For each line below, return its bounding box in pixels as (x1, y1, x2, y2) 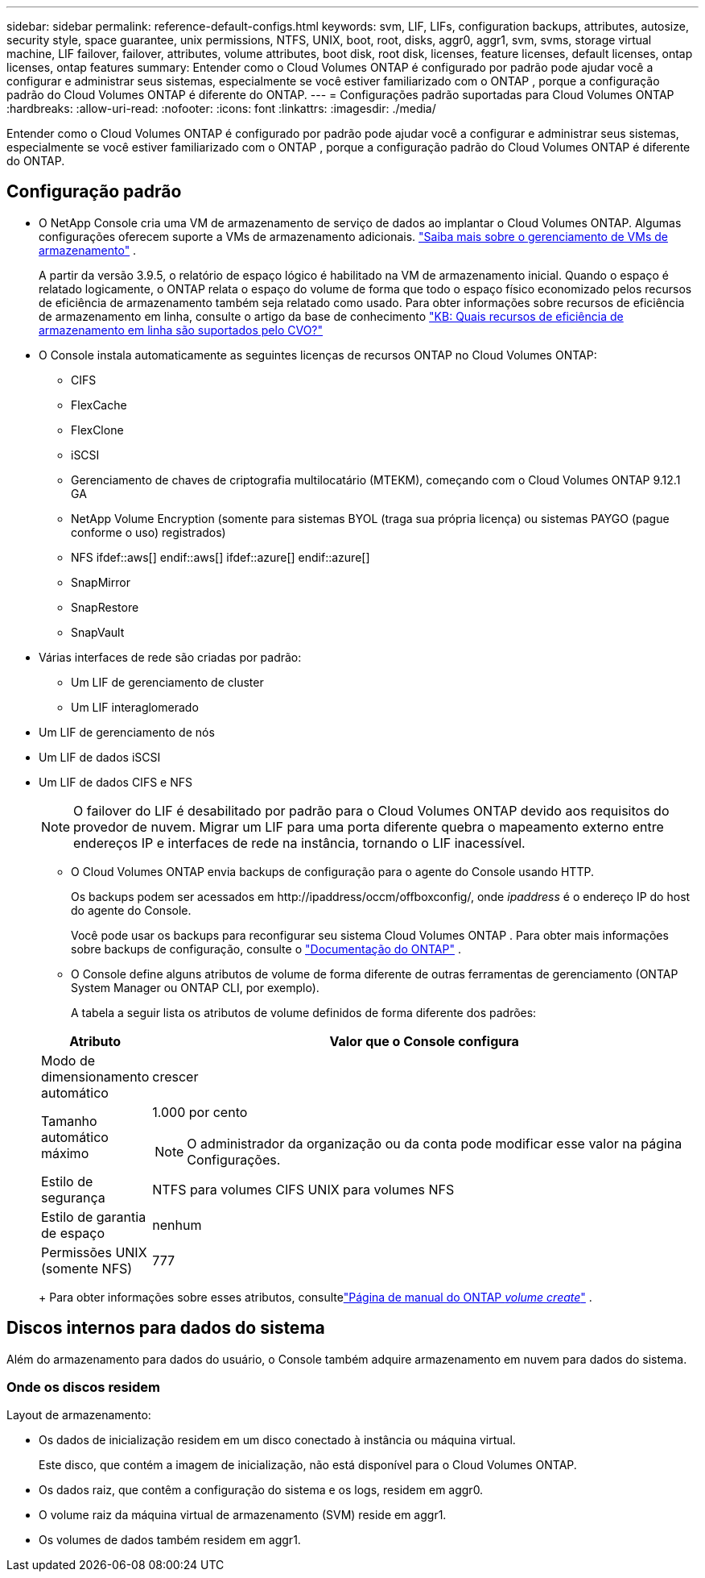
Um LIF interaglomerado (71, 700, 199, 714)
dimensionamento (41, 1068, 150, 1085)
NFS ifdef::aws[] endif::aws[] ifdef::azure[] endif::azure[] (71, 550, 370, 564)
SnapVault (71, 625, 125, 639)
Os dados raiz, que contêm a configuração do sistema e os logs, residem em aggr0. (39, 1483, 484, 1497)
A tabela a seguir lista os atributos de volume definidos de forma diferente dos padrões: (71, 1005, 537, 1019)
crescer (152, 1068, 199, 1085)
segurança (41, 1189, 105, 1206)
